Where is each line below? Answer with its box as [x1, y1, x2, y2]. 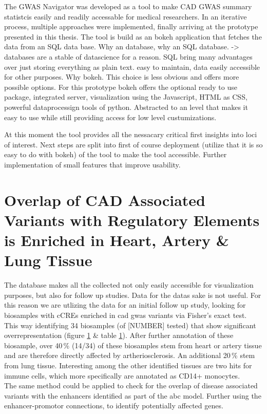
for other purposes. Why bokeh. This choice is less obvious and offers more [4, 71, 239, 82]
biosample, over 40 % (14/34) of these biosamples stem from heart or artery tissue [4, 340, 262, 350]
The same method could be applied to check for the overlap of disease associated [4, 380, 258, 391]
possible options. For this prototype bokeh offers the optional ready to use [4, 81, 237, 92]
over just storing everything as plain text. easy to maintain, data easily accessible [4, 61, 260, 72]
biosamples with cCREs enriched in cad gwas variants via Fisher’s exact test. [4, 309, 247, 320]
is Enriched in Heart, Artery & [4, 230, 229, 251]
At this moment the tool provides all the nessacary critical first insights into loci [4, 129, 257, 140]
